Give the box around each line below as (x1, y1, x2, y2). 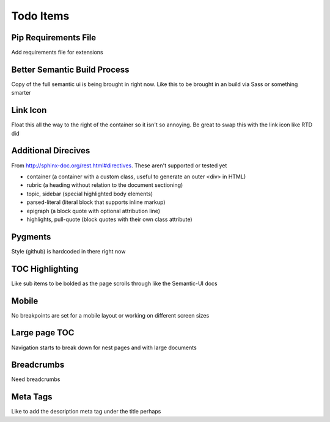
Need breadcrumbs (11, 376, 61, 383)
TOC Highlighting (11, 263, 79, 274)
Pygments (11, 231, 51, 242)
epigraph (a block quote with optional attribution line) (26, 207, 161, 214)
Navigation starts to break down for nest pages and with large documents (11, 344, 197, 351)
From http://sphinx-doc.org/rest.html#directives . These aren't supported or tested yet (11, 162, 227, 169)
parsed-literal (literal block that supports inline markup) (26, 198, 166, 206)
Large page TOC (11, 327, 75, 338)
